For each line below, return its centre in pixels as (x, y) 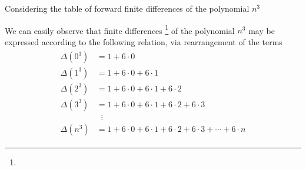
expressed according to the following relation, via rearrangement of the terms (144, 41)
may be (262, 30)
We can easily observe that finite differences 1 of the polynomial (120, 29)
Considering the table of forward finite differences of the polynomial (127, 8)
